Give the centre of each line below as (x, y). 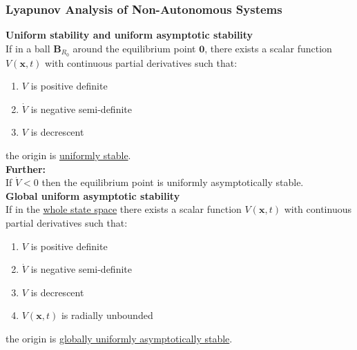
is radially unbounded (107, 315)
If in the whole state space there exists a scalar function (124, 209)
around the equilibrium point (134, 48)
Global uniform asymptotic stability (93, 195)
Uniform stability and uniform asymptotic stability (129, 35)
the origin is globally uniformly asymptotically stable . (119, 338)
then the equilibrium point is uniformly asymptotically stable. (173, 182)
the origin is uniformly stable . (68, 155)
